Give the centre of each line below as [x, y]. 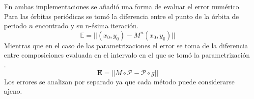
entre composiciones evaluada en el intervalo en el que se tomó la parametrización [127, 55]
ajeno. [13, 91]
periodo [15, 26]
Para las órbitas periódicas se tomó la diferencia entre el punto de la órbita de [122, 16]
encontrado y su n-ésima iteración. [87, 26]
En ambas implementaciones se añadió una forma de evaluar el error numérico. [123, 6]
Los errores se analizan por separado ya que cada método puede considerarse [119, 81]
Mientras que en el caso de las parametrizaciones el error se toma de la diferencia [126, 45]
